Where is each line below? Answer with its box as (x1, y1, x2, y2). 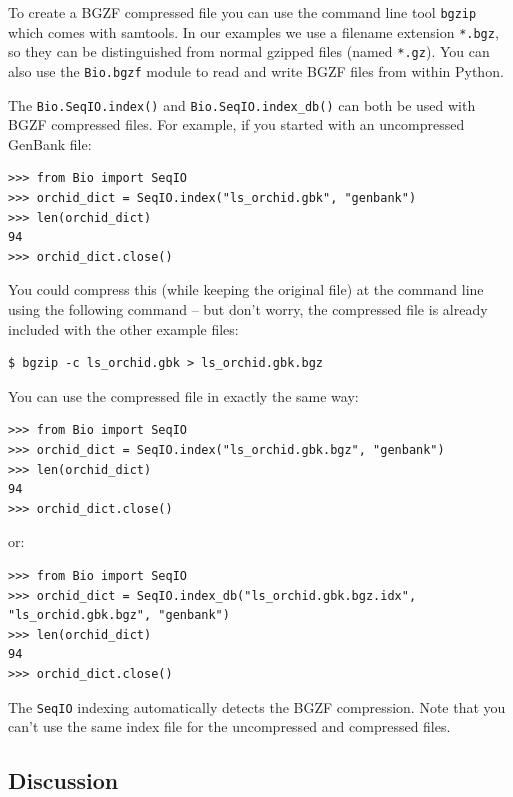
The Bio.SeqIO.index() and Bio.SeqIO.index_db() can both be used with (8, 94, 476, 115)
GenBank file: (8, 133, 92, 154)
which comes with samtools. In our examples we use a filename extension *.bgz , (8, 21, 499, 42)
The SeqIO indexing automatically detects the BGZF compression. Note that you (8, 696, 506, 717)
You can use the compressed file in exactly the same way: (8, 385, 359, 406)
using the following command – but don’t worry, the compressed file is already (8, 299, 488, 320)
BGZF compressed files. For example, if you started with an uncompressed (8, 114, 465, 135)
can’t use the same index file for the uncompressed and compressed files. (8, 716, 451, 737)
